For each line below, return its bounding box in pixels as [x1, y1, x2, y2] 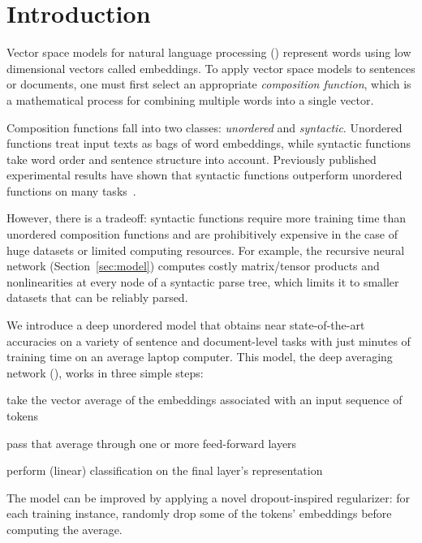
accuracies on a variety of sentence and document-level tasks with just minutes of [6, 332, 411, 349]
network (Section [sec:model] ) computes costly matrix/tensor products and [6, 257, 380, 274]
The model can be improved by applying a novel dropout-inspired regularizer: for [6, 489, 411, 506]
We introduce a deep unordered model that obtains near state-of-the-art [6, 317, 365, 334]
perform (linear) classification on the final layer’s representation [6, 462, 323, 479]
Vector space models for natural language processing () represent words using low [6, 44, 411, 61]
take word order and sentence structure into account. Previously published [6, 150, 377, 167]
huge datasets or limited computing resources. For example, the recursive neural [6, 241, 405, 258]
